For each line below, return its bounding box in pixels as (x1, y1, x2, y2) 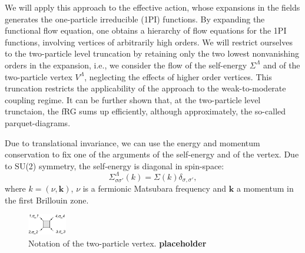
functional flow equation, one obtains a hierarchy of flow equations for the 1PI (5, 24, 287, 37)
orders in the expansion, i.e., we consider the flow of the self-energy (5, 58, 247, 71)
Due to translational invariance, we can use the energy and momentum (5, 136, 260, 149)
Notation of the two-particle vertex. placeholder (28, 236, 207, 249)
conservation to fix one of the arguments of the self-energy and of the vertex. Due (5, 148, 299, 160)
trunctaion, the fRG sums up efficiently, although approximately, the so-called (5, 105, 286, 117)
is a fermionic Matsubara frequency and (82, 182, 227, 195)
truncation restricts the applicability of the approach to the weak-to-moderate (5, 82, 286, 94)
